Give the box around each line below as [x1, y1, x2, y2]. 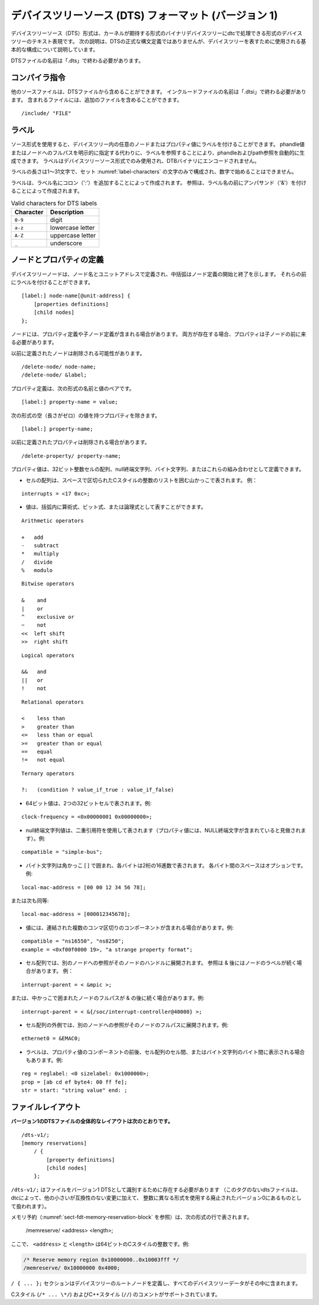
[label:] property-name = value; [21, 398, 118, 406]
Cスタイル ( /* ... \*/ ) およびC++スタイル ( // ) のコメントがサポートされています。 [11, 1291, 221, 1298]
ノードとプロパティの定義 [11, 255, 104, 265]
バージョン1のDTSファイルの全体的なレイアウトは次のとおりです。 [11, 1118, 174, 1125]
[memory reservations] [21, 1140, 87, 1146]
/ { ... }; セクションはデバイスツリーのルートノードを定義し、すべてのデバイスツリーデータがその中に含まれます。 [11, 1280, 301, 1287]
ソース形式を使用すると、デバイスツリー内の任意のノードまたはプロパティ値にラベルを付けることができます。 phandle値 [11, 141, 305, 148]
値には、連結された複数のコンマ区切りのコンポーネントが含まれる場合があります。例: [25, 924, 234, 931]
